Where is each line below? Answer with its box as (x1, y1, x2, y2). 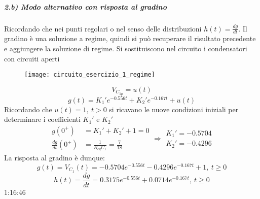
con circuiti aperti (4, 53, 60, 63)
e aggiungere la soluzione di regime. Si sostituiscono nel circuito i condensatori (4, 43, 247, 53)
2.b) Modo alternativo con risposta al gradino (4, 1, 167, 12)
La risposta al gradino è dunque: (4, 152, 105, 163)
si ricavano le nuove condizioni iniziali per (109, 104, 239, 114)
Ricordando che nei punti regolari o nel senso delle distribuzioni (4, 23, 202, 34)
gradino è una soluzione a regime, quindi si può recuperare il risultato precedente (4, 33, 256, 44)
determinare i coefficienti (4, 114, 81, 124)
